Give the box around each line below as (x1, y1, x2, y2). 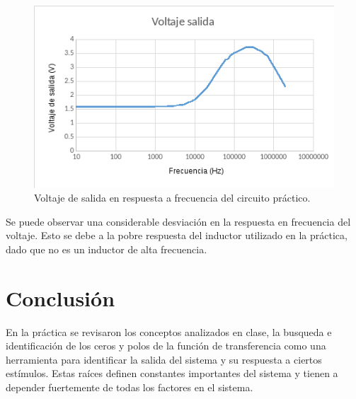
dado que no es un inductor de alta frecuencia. (6, 241, 207, 256)
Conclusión (6, 283, 115, 312)
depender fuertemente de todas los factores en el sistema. (6, 380, 253, 395)
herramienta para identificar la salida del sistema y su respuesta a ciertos (6, 352, 322, 366)
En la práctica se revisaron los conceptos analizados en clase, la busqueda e (6, 324, 332, 339)
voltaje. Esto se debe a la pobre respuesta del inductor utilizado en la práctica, (6, 228, 348, 243)
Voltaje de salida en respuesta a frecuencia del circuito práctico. (34, 190, 311, 205)
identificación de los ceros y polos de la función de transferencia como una (6, 338, 326, 353)
